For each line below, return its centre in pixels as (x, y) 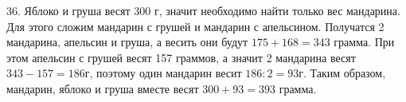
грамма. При (364, 42)
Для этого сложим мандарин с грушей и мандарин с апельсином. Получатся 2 (195, 26)
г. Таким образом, (342, 73)
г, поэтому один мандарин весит (163, 73)
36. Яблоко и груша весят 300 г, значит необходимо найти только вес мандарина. (203, 10)
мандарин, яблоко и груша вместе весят (103, 88)
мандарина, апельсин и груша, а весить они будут (127, 42)
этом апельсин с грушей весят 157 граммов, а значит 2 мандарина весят (181, 57)
